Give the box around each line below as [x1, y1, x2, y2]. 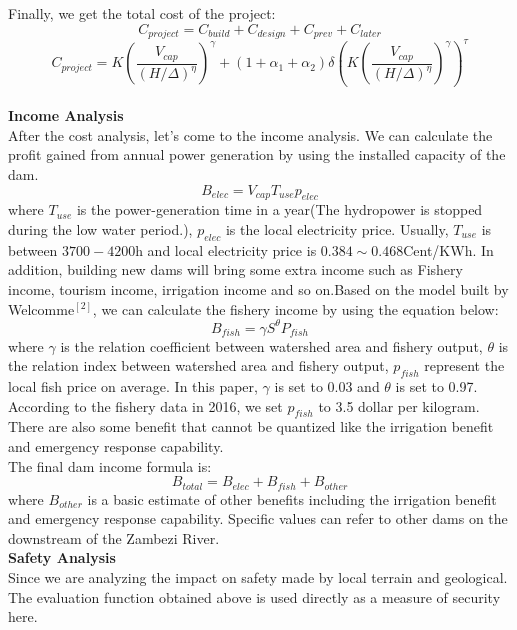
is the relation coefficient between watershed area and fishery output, [60, 335, 483, 356]
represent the [424, 355, 505, 376]
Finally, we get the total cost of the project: [8, 3, 276, 23]
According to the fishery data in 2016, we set [8, 395, 283, 416]
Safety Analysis [8, 547, 116, 568]
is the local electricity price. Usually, [225, 218, 449, 239]
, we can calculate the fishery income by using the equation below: [92, 298, 499, 319]
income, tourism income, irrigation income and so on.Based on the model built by [8, 278, 509, 299]
